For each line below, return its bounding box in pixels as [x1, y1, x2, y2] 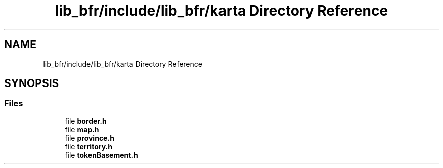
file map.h [65, 125, 99, 134]
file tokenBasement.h [65, 150, 138, 159]
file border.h [65, 116, 107, 125]
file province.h [65, 133, 114, 142]
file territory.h [65, 142, 112, 151]
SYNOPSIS [4, 77, 59, 90]
